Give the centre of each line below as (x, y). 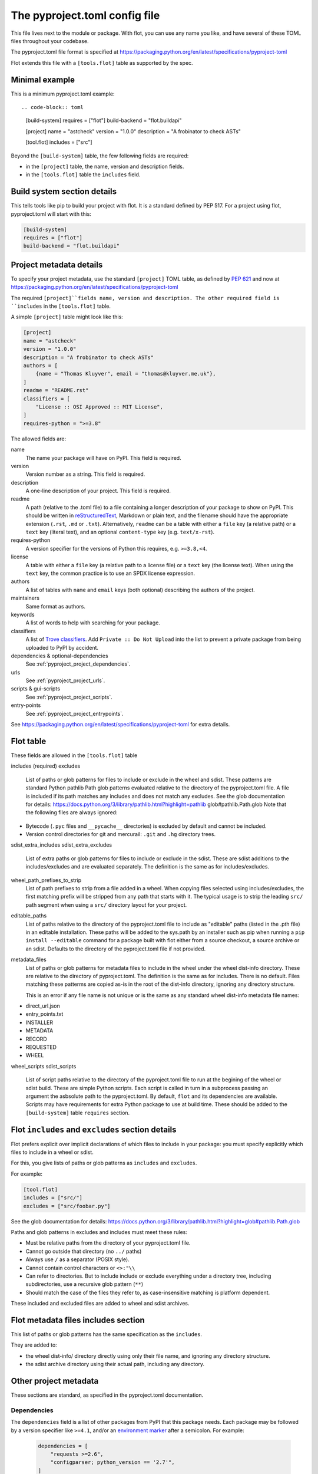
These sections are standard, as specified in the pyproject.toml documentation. (107, 1395)
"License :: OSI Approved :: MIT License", (99, 407)
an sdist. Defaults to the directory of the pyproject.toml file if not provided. (116, 949)
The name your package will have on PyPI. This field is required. (104, 458)
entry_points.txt (44, 1014)
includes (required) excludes (46, 766)
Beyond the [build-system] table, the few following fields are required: (100, 156)
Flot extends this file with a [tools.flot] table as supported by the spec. (102, 62)
